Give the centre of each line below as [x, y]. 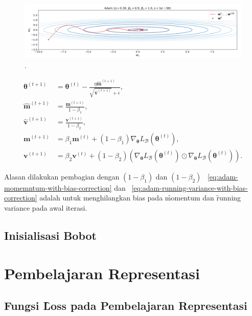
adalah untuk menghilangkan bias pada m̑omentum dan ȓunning [140, 198]
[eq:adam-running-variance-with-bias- [190, 187]
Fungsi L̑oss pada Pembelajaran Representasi [126, 306]
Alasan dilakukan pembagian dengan [62, 176]
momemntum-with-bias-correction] [58, 187]
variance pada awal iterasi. [46, 207]
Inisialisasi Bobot [50, 235]
